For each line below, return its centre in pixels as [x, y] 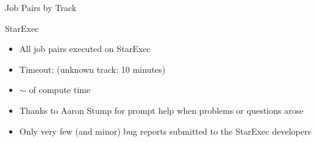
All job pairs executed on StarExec [85, 49]
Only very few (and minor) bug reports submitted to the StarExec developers [165, 131]
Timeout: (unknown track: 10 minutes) [92, 69]
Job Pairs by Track [41, 7]
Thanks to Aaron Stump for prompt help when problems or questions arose [161, 110]
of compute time [60, 90]
